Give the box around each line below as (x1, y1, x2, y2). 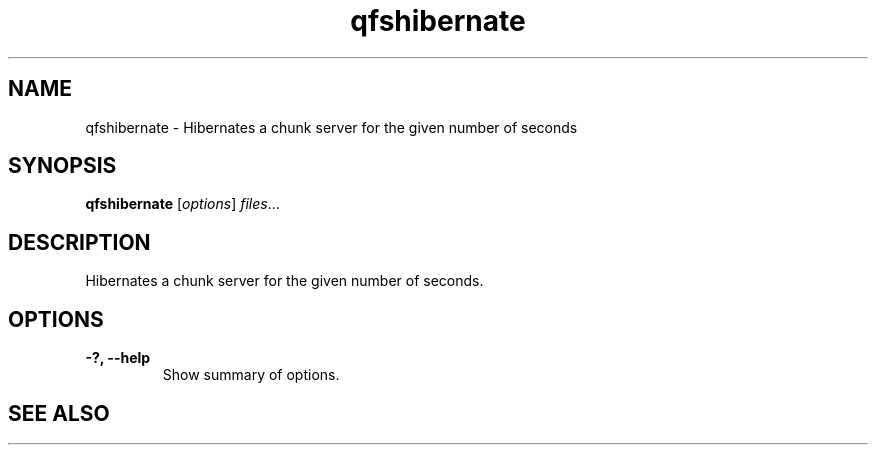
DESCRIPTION (8, 229, 151, 255)
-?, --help (85, 349, 151, 367)
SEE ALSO (8, 400, 110, 426)
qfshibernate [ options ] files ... (85, 195, 280, 213)
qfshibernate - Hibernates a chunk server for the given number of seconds (85, 118, 578, 136)
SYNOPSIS (8, 153, 117, 179)
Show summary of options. (162, 366, 340, 384)
